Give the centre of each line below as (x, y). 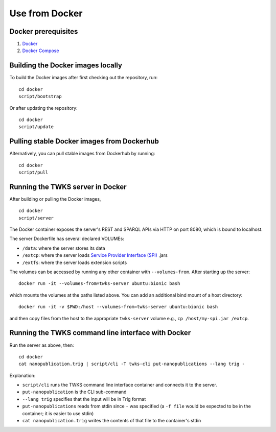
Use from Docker (46, 13)
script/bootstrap (40, 97)
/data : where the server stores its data (64, 248)
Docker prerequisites (44, 31)
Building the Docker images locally (66, 66)
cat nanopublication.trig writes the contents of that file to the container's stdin (112, 421)
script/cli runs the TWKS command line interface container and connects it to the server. (120, 385)
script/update (36, 127)
